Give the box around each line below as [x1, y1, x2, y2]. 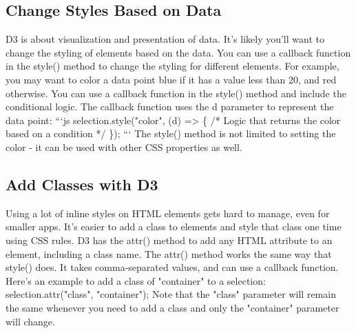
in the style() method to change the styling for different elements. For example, [6, 59, 339, 73]
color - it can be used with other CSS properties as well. [6, 139, 242, 154]
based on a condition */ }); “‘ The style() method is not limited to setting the [6, 126, 336, 141]
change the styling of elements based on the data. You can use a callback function [6, 45, 351, 59]
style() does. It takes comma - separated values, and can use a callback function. [6, 260, 339, 274]
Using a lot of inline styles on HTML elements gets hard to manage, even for [6, 205, 330, 220]
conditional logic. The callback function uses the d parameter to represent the [6, 99, 334, 114]
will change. [6, 314, 55, 328]
